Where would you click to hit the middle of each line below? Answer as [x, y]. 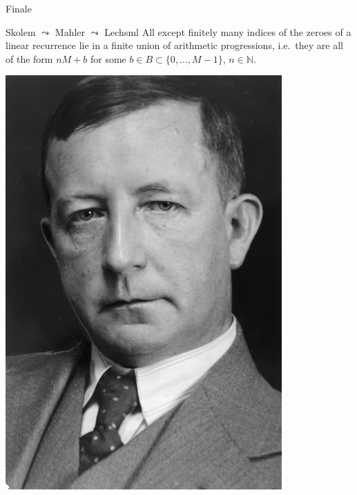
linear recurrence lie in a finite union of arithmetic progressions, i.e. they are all [175, 45]
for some [108, 58]
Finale [19, 8]
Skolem [21, 31]
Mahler [70, 31]
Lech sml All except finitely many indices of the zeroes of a [228, 31]
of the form [29, 58]
